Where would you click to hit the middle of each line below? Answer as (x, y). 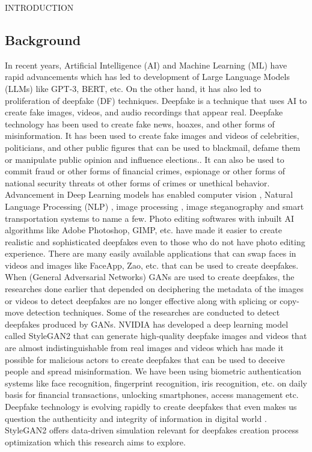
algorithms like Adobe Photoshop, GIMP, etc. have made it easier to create (143, 230)
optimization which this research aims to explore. (95, 441)
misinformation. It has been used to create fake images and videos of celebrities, (152, 136)
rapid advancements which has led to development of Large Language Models (147, 77)
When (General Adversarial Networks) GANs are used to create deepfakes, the (150, 277)
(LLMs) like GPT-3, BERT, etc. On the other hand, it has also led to (133, 88)
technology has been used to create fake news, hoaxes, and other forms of (140, 124)
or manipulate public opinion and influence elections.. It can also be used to (145, 159)
